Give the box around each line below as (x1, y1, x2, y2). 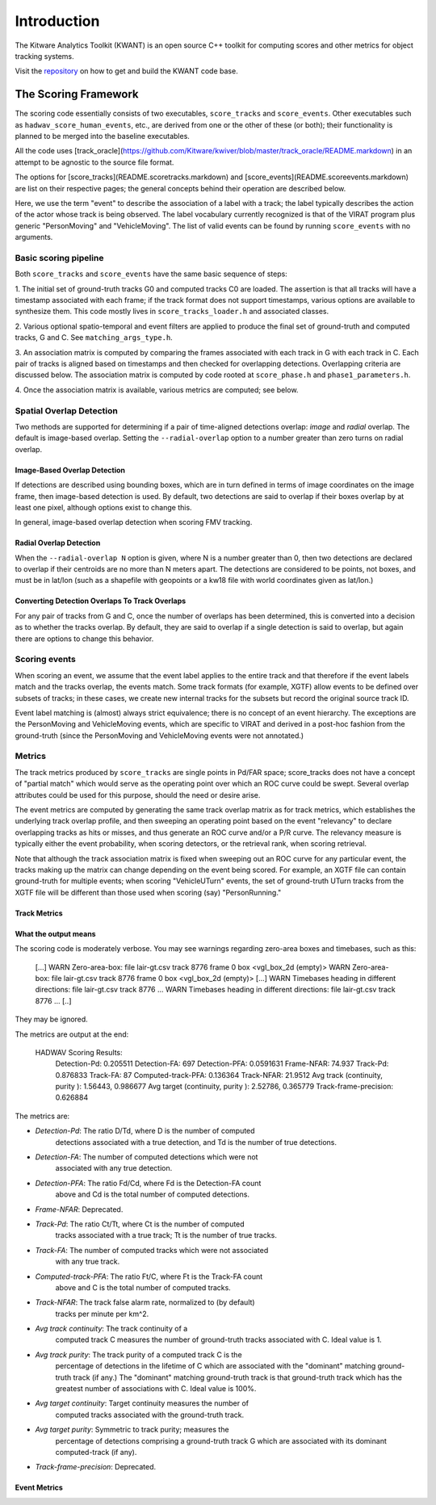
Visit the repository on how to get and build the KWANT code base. (15, 66, 238, 76)
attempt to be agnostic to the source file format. (15, 157, 174, 167)
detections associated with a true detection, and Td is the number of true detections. (55, 1137, 337, 1147)
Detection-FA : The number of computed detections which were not (35, 1152, 258, 1162)
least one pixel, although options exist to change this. (15, 502, 193, 512)
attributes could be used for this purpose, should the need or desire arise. (15, 790, 261, 799)
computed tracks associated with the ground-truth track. (55, 1410, 245, 1419)
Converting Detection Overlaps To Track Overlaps (15, 596, 187, 606)
